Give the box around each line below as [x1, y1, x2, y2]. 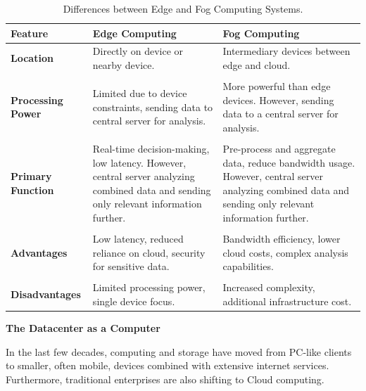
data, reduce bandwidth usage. [222, 155, 355, 169]
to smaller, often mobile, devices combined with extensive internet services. [6, 358, 329, 373]
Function [11, 182, 54, 197]
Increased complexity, [222, 280, 315, 295]
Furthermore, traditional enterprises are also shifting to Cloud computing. [6, 371, 324, 386]
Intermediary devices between [222, 44, 351, 58]
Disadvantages [11, 287, 81, 302]
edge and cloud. [222, 58, 291, 72]
